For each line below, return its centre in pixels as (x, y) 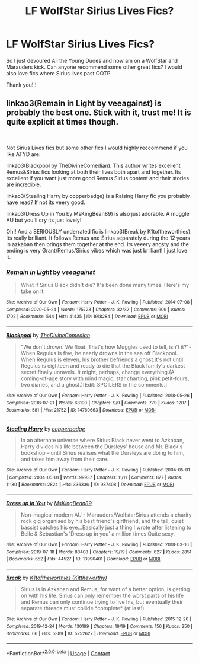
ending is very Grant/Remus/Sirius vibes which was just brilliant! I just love (97, 250)
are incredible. (24, 184)
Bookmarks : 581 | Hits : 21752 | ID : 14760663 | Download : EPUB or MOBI (81, 410)
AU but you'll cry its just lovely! (44, 220)
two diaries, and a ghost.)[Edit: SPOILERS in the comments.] (94, 385)
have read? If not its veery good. (46, 202)
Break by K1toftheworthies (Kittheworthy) (57, 578)
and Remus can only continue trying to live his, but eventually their (102, 602)
